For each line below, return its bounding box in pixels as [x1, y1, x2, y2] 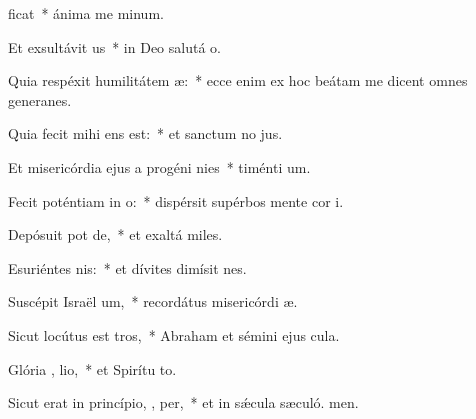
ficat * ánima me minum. [8, 3, 164, 23]
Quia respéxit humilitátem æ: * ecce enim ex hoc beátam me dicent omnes [8, 70, 468, 91]
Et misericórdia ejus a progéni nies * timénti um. [8, 156, 311, 177]
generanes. [8, 89, 72, 110]
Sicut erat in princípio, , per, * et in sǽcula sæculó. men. [8, 392, 359, 413]
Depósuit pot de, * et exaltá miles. [8, 224, 223, 245]
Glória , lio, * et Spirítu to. [8, 358, 177, 379]
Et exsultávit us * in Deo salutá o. [8, 36, 221, 57]
